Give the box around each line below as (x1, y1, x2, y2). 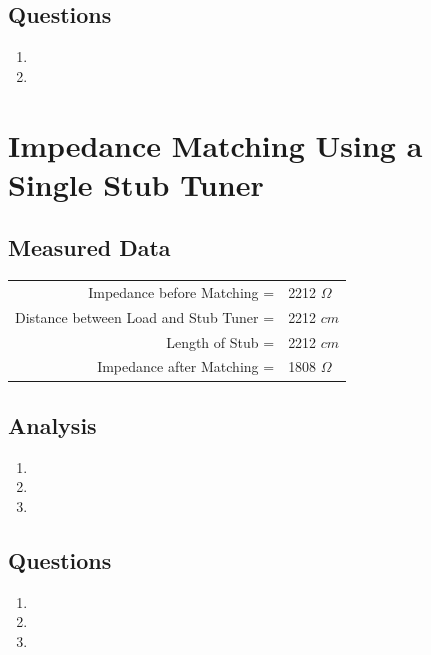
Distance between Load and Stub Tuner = (15, 306, 275, 327)
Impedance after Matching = (97, 356, 275, 377)
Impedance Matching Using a (8, 124, 423, 165)
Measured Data (8, 232, 171, 263)
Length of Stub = (166, 331, 275, 352)
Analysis (8, 409, 97, 440)
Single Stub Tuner (8, 163, 264, 204)
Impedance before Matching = (88, 281, 275, 302)
